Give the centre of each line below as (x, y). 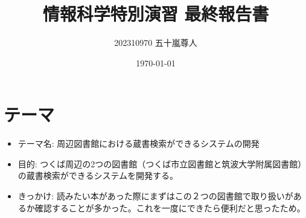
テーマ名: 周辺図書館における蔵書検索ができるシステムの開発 (139, 143)
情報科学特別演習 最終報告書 (156, 14)
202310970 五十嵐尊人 (156, 43)
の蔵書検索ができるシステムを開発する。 (98, 175)
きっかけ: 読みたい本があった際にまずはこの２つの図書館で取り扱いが (155, 196)
